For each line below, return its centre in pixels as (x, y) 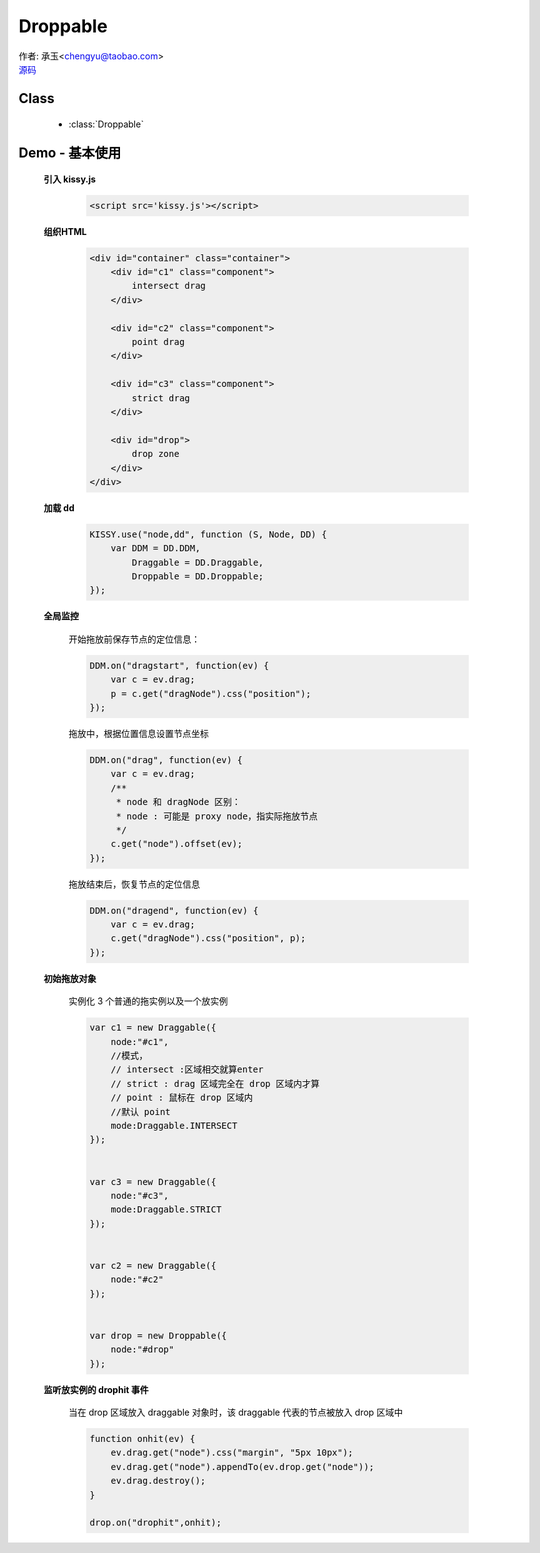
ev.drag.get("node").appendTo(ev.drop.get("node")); (242, 1466)
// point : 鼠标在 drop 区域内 (182, 1098)
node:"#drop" (142, 1349)
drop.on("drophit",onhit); (155, 1523)
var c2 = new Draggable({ (153, 1265)
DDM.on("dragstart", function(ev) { (179, 665)
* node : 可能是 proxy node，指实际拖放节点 (217, 816)
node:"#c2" (137, 1279)
